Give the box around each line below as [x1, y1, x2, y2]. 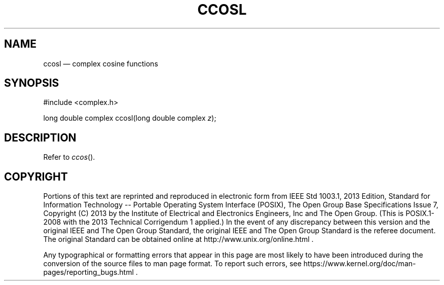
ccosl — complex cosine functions [43, 59, 158, 68]
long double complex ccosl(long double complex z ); [43, 114, 216, 123]
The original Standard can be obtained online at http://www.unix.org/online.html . [43, 235, 314, 244]
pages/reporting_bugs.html [43, 268, 134, 277]
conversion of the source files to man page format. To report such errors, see [43, 259, 302, 268]
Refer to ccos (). [43, 153, 95, 162]
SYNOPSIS [4, 77, 59, 90]
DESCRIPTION [4, 131, 77, 144]
